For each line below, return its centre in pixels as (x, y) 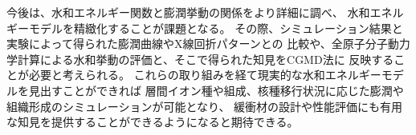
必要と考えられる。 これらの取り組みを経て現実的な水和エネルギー (205, 75)
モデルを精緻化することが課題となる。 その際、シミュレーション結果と (216, 28)
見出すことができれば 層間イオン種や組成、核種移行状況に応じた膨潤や (216, 90)
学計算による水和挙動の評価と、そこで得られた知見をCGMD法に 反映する (200, 59)
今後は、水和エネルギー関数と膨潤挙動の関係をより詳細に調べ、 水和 (188, 12)
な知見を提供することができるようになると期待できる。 (153, 122)
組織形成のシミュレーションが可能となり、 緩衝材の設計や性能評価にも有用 (205, 106)
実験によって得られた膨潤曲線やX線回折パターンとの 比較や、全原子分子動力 (208, 44)
